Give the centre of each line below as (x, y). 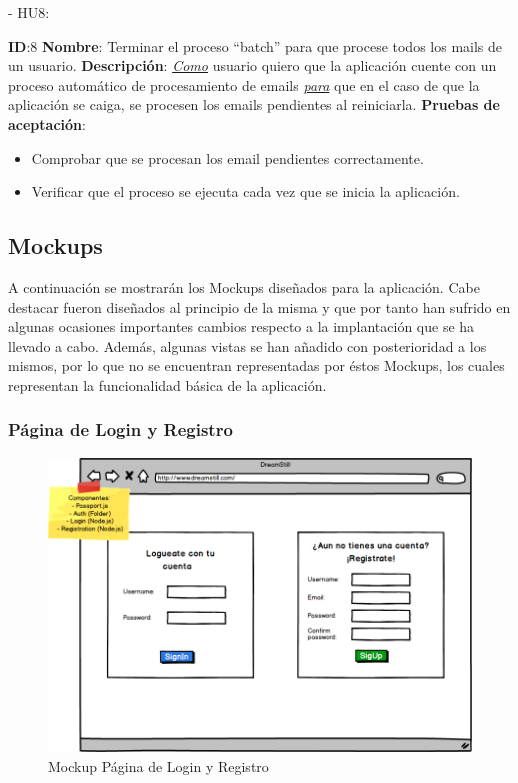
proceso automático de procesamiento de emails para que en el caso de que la (244, 84)
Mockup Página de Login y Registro (158, 765)
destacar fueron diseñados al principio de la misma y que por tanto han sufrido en (259, 306)
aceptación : (47, 123)
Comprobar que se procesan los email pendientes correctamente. (227, 157)
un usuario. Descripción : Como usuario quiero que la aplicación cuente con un (252, 65)
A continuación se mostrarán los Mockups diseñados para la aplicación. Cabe (244, 286)
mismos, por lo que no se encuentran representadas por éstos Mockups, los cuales (256, 365)
